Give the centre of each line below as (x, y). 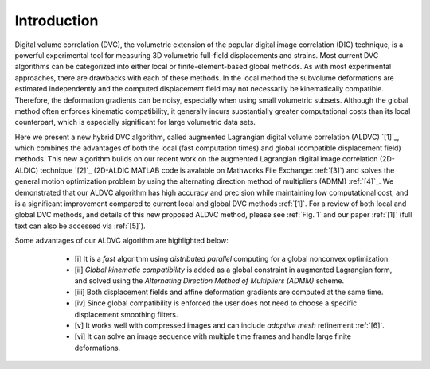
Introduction (57, 21)
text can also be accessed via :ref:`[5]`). (80, 226)
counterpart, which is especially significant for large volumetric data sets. (135, 122)
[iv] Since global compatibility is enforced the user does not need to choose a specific (216, 303)
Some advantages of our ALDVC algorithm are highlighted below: (121, 241)
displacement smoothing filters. (126, 314)
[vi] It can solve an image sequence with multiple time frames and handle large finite (213, 336)
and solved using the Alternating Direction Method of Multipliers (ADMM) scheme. (209, 281)
